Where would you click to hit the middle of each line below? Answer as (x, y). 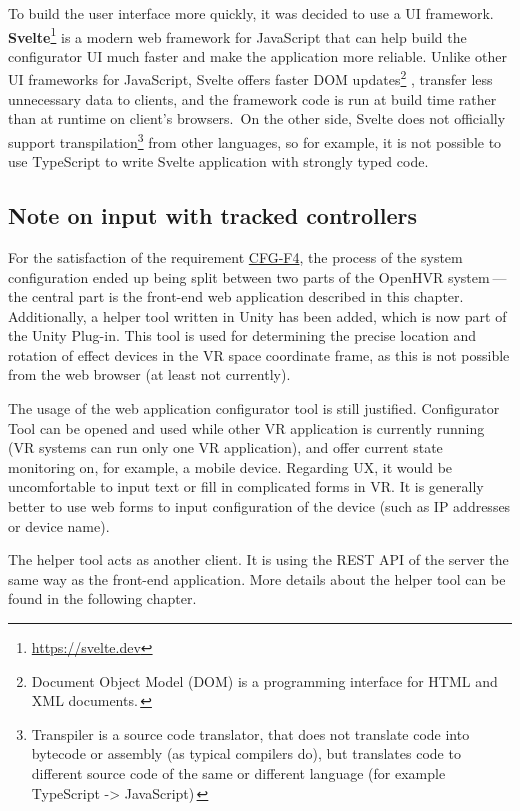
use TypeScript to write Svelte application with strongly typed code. (218, 161)
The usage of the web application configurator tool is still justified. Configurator (254, 408)
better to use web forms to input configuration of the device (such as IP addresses (259, 506)
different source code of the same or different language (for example (238, 772)
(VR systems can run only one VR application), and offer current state (225, 447)
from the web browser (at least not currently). (149, 374)
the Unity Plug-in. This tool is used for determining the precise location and (242, 335)
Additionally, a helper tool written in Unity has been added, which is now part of (257, 315)
